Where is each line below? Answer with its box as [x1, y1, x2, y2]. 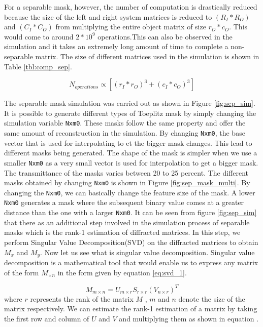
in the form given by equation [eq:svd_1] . [57, 267, 187, 277]
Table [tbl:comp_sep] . [4, 61, 72, 71]
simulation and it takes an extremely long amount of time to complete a [4, 41, 228, 52]
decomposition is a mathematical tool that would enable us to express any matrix [4, 257, 258, 267]
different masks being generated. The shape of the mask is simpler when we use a [4, 147, 257, 158]
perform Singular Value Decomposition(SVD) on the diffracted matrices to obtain [4, 236, 258, 247]
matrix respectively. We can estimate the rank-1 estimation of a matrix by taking [4, 303, 257, 314]
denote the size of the [178, 293, 245, 304]
